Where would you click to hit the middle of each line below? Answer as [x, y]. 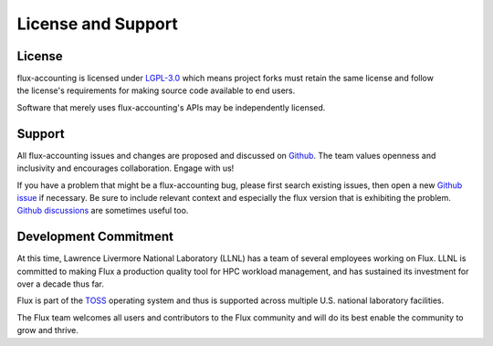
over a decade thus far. [61, 284]
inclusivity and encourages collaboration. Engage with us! [126, 168]
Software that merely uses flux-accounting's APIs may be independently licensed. [171, 107]
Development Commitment [95, 237]
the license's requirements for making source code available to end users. [156, 90]
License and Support [97, 24]
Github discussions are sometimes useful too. [103, 211]
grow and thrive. [48, 330]
